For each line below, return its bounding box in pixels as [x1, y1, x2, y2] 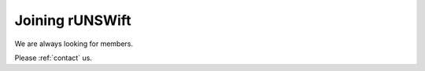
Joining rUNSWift [14, 12, 131, 29]
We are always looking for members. [14, 39, 134, 48]
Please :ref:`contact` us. [14, 53, 92, 62]
